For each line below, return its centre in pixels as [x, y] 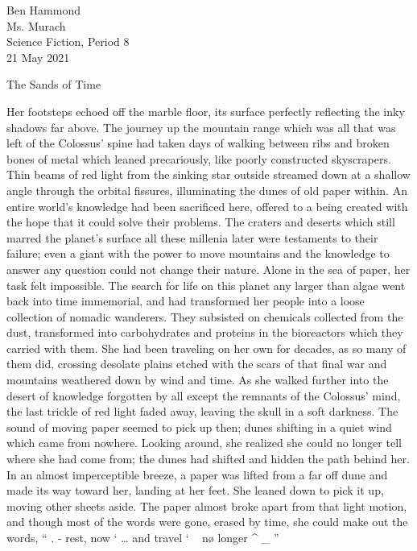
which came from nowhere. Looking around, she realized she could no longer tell [204, 443]
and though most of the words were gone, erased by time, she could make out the [207, 522]
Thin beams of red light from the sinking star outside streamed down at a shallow [208, 174]
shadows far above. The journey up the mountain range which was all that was [201, 127]
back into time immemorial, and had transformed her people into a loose [186, 301]
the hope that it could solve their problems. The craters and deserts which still [201, 222]
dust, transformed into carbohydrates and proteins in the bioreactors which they [205, 332]
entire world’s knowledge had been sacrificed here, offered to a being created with [207, 206]
